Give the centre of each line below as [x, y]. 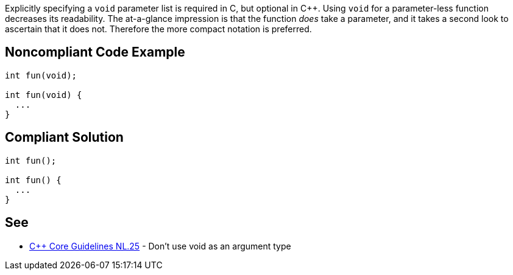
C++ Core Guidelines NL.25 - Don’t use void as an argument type [160, 246]
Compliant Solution [64, 137]
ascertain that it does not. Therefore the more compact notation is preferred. [158, 29]
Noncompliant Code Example [95, 52]
